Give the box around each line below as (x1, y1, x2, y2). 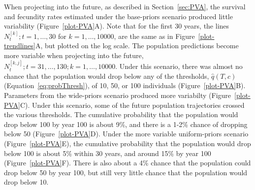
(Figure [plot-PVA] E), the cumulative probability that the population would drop (4, 138, 251, 148)
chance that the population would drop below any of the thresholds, (4, 70, 209, 81)
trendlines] (4, 40, 35, 51)
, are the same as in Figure (114, 31, 195, 41)
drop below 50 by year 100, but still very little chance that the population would (4, 167, 248, 177)
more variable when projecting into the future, (4, 50, 144, 60)
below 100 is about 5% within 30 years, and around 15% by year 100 (4, 148, 211, 158)
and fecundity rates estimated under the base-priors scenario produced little (4, 11, 233, 21)
